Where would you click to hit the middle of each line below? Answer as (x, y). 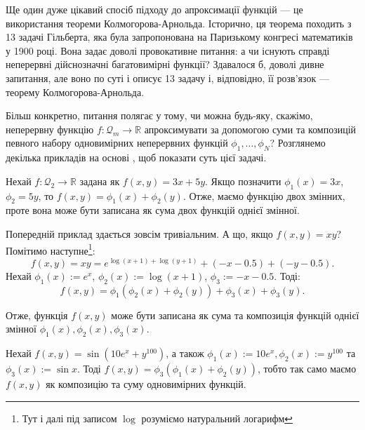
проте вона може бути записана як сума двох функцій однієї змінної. (153, 210)
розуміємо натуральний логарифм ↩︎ (217, 418)
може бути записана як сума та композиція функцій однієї (235, 315)
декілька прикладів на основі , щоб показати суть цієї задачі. (136, 157)
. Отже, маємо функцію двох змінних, (264, 195)
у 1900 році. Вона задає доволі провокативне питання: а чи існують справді (168, 50)
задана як (100, 181)
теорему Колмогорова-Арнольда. (75, 92)
